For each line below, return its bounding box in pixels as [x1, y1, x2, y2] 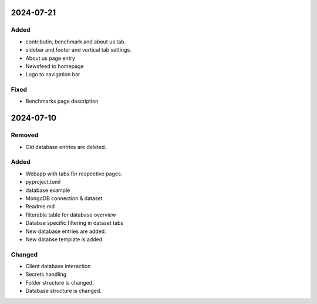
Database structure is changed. [25, 288, 102, 295]
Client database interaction [25, 263, 91, 270]
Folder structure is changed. [25, 279, 94, 286]
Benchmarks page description [25, 97, 99, 105]
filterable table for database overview [25, 211, 116, 218]
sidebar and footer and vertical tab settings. [25, 46, 131, 53]
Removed [11, 131, 39, 139]
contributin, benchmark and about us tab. [25, 38, 126, 45]
